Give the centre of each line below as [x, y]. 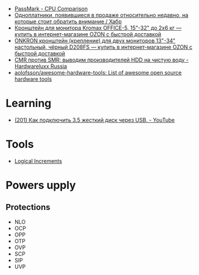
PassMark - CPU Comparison [51, 9]
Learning [29, 103]
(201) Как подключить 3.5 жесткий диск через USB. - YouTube [95, 120]
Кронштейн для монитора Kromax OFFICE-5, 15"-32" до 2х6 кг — [98, 28]
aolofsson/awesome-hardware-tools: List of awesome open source [98, 73]
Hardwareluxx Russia [41, 66]
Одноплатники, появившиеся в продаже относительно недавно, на [101, 15]
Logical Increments [38, 161]
